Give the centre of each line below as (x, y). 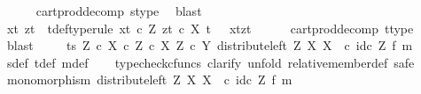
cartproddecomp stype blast (119, 11)
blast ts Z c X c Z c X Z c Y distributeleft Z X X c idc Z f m (210, 45)
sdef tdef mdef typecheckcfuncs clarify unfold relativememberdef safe (210, 62)
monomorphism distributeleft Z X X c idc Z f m (149, 80)
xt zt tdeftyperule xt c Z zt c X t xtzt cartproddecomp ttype (210, 28)
